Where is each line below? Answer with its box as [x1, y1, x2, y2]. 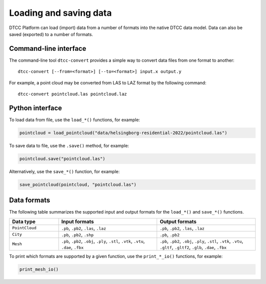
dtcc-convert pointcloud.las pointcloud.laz [18, 91, 128, 97]
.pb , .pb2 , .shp [61, 231, 94, 238]
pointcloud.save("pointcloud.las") [19, 156, 105, 161]
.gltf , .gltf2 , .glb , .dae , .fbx [160, 244, 227, 250]
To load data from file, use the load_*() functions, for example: [9, 116, 140, 123]
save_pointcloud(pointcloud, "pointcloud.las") [19, 181, 136, 187]
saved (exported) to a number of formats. [9, 31, 93, 37]
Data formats [9, 196, 50, 205]
